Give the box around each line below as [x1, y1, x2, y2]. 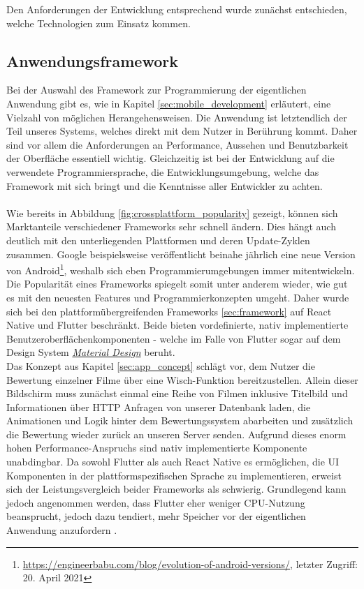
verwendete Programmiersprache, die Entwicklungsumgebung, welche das [6, 164, 319, 179]
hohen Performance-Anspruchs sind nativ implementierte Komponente [6, 440, 307, 455]
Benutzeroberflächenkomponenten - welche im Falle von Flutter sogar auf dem [6, 331, 341, 345]
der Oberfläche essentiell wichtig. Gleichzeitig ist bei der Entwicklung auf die [6, 151, 335, 165]
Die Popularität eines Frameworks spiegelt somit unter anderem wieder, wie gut [6, 276, 348, 291]
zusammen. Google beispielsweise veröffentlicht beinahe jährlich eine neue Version [6, 246, 356, 261]
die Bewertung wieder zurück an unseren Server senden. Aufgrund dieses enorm [6, 426, 347, 441]
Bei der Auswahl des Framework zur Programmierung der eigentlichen [6, 82, 307, 97]
